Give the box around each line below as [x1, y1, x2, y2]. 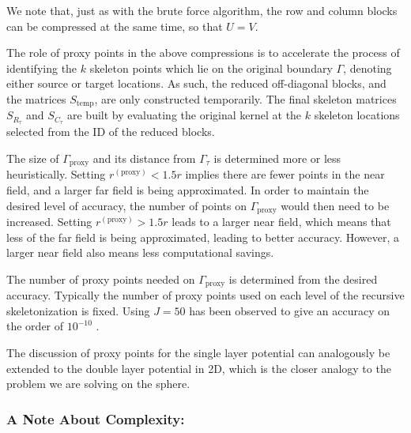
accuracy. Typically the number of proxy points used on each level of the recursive [6, 287, 405, 303]
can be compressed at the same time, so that [6, 17, 223, 34]
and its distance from [92, 149, 196, 166]
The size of [6, 149, 59, 166]
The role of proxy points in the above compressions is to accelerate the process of [6, 44, 400, 61]
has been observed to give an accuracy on [189, 302, 390, 318]
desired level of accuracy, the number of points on [6, 197, 247, 213]
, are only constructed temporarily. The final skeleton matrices [94, 90, 397, 107]
